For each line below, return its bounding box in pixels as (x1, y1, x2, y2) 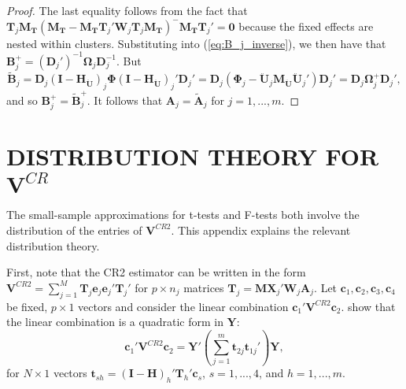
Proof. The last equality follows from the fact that (6, 2, 248, 18)
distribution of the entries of (6, 221, 142, 238)
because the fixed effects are (238, 17, 374, 34)
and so (6, 91, 38, 108)
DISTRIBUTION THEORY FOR (6, 140, 379, 172)
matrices (183, 279, 224, 295)
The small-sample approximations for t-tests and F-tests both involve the (6, 206, 360, 223)
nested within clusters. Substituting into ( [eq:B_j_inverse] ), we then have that (6, 35, 386, 51)
